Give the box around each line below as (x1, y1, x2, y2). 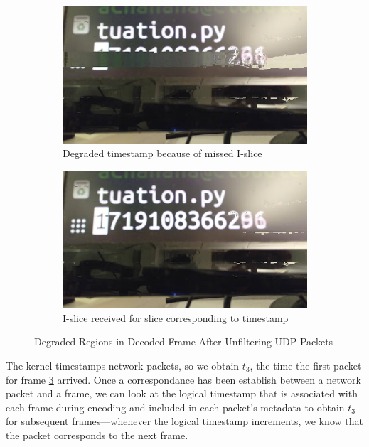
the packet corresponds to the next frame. (6, 427, 188, 442)
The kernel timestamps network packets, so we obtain (6, 357, 240, 372)
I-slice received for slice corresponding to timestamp (63, 310, 289, 325)
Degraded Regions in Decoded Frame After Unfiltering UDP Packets (34, 334, 333, 349)
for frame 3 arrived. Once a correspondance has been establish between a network (6, 372, 361, 387)
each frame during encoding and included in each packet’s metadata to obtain (6, 399, 345, 414)
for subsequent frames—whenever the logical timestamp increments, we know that (6, 414, 363, 429)
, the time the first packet (250, 357, 362, 372)
